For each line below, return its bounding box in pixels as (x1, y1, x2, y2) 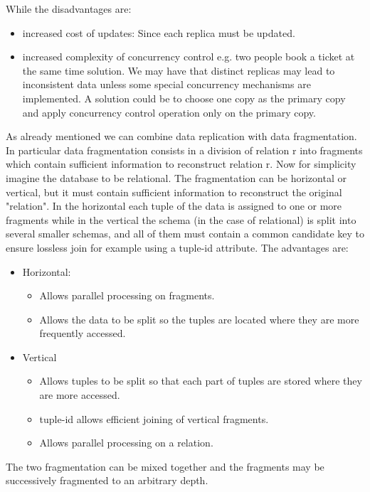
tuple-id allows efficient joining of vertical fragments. (39, 411, 269, 426)
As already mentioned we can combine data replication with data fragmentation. (6, 129, 357, 144)
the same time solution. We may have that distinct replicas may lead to (22, 63, 335, 77)
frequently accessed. (39, 326, 126, 341)
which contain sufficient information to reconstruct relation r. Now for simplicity (6, 156, 356, 171)
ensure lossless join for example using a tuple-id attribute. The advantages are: (6, 240, 349, 255)
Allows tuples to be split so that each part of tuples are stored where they (39, 373, 362, 388)
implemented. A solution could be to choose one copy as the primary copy (22, 90, 346, 105)
